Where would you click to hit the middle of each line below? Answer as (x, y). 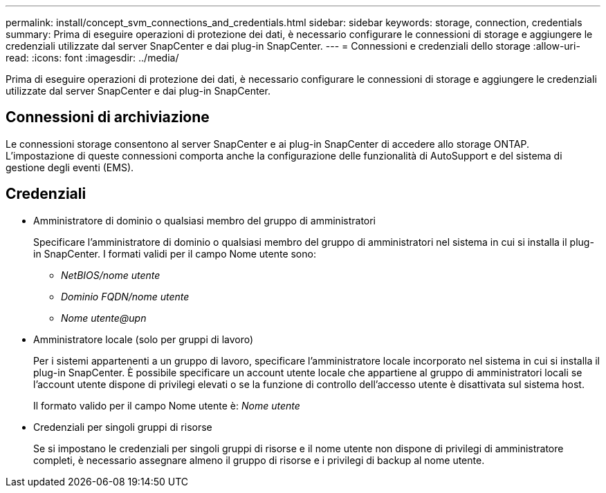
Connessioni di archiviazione (108, 117)
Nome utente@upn (104, 318)
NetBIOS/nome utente (111, 275)
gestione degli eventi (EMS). (70, 167)
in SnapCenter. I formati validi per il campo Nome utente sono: (175, 253)
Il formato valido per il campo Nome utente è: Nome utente (167, 405)
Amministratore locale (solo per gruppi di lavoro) (144, 339)
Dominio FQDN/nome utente (125, 296)
